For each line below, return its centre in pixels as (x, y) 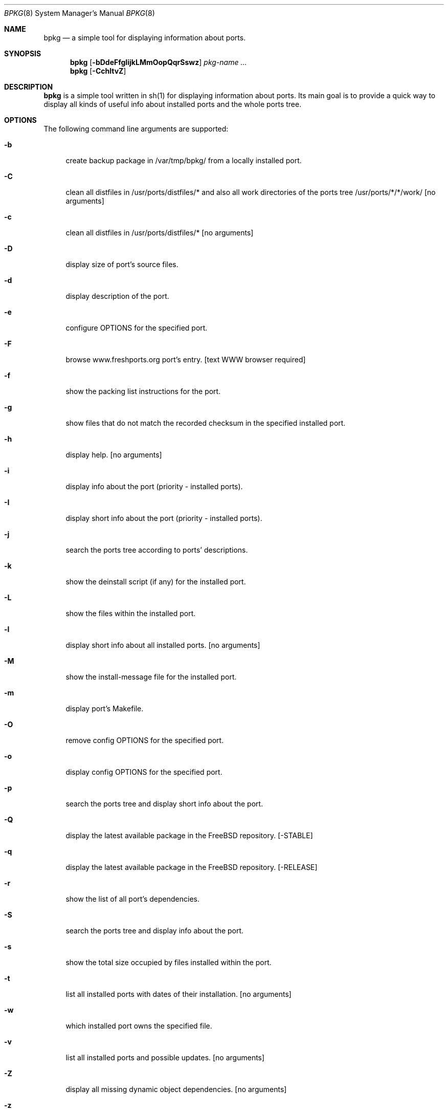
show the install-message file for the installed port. (151, 677)
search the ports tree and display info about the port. (155, 931)
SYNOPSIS (23, 53)
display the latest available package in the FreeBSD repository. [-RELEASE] (192, 867)
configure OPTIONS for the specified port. (137, 328)
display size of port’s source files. (122, 264)
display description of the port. (117, 296)
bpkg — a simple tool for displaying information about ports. (145, 38)
